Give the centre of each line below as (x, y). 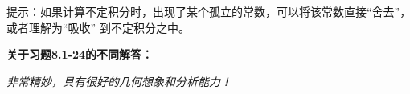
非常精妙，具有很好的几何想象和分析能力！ (119, 81)
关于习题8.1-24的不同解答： (80, 54)
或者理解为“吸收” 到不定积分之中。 (98, 27)
